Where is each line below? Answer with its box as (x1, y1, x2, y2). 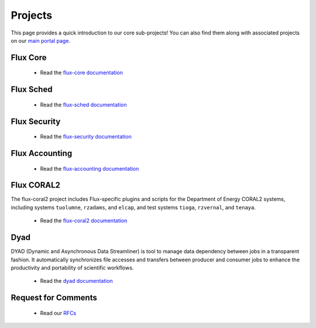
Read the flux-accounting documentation (40, 165, 139, 172)
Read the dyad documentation (40, 278, 114, 285)
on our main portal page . (11, 37, 70, 44)
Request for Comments (11, 293, 98, 303)
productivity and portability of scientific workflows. (11, 264, 134, 271)
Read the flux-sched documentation (40, 101, 127, 108)
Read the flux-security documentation (40, 133, 132, 140)
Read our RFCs (40, 309, 77, 316)
